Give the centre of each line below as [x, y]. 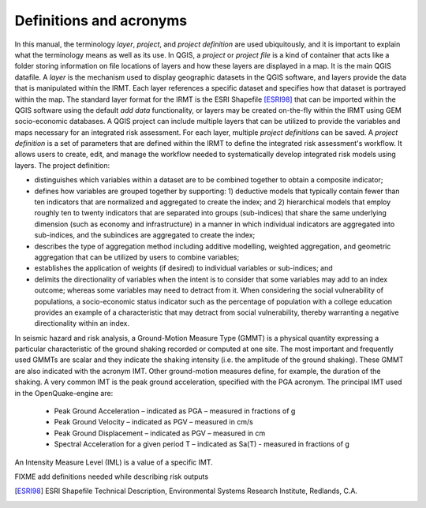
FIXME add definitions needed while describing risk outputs [112, 476]
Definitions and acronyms [101, 21]
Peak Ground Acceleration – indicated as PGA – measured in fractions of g [175, 411]
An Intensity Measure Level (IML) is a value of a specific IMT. [114, 462]
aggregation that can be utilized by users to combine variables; [137, 257]
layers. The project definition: [62, 165]
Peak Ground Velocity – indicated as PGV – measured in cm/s [154, 422]
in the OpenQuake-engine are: [64, 393]
